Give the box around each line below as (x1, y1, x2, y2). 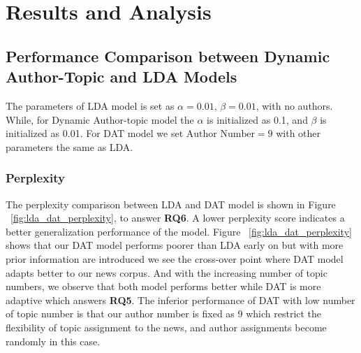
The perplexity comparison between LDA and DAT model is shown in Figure (6, 196, 336, 211)
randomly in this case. (6, 333, 101, 348)
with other (276, 126, 321, 141)
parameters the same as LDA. (6, 139, 133, 154)
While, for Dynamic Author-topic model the (6, 112, 194, 127)
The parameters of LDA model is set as (6, 98, 175, 113)
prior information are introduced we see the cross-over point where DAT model (6, 251, 344, 266)
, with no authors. (256, 98, 333, 113)
